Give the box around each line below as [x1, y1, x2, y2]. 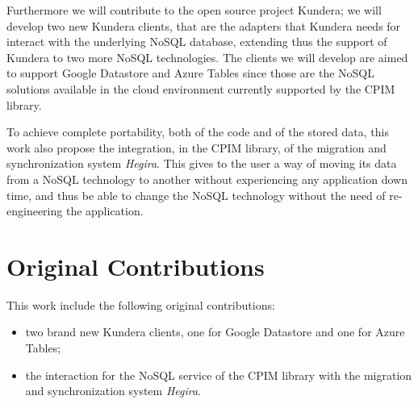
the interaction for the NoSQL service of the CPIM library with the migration [25, 366, 412, 383]
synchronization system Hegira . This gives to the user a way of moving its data [6, 155, 397, 172]
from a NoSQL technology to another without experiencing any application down [6, 170, 408, 187]
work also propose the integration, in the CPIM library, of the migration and [6, 139, 387, 156]
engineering [6, 202, 63, 219]
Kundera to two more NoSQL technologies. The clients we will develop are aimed [6, 48, 408, 65]
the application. [65, 202, 144, 219]
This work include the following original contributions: [6, 296, 275, 313]
